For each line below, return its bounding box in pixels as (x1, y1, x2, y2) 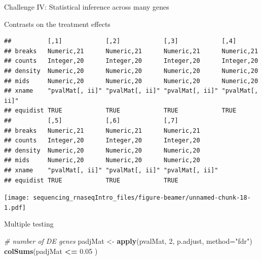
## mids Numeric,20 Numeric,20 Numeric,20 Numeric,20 (4, 77, 258, 85)
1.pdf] (4, 204, 26, 211)
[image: (4, 194, 30, 202)
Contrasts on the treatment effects (4, 18, 110, 29)
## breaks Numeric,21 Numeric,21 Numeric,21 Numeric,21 (4, 47, 258, 55)
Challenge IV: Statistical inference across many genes (4, 2, 169, 12)
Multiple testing (4, 218, 54, 229)
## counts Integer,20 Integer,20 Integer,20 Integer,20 (4, 57, 258, 65)
